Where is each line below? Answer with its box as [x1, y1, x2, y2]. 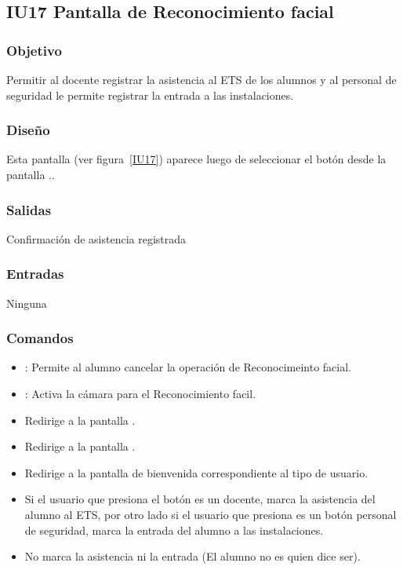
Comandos [6, 328, 74, 348]
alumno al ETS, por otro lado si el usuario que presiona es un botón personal [24, 506, 397, 522]
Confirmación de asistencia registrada [6, 230, 187, 247]
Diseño [6, 120, 50, 140]
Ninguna [6, 294, 47, 311]
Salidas [6, 199, 52, 219]
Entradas [6, 264, 64, 283]
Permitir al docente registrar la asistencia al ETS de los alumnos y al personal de [6, 71, 397, 87]
